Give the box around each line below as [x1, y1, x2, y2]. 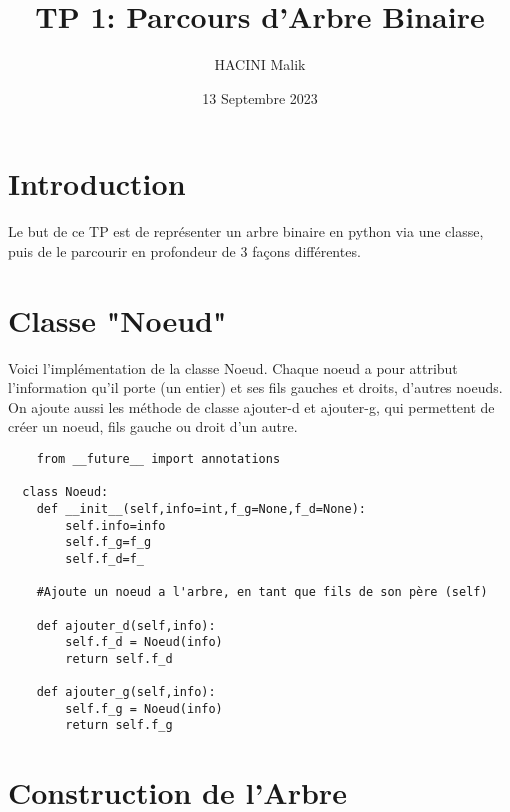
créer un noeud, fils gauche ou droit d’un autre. [8, 416, 298, 437]
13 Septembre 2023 [202, 87, 318, 108]
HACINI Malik [214, 54, 306, 75]
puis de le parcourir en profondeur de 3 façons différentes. [8, 240, 361, 261]
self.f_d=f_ [65, 551, 145, 566]
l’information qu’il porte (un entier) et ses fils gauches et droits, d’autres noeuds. [8, 377, 503, 398]
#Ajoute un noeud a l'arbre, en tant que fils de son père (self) [36, 585, 488, 600]
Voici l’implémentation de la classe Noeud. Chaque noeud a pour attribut [8, 357, 458, 378]
